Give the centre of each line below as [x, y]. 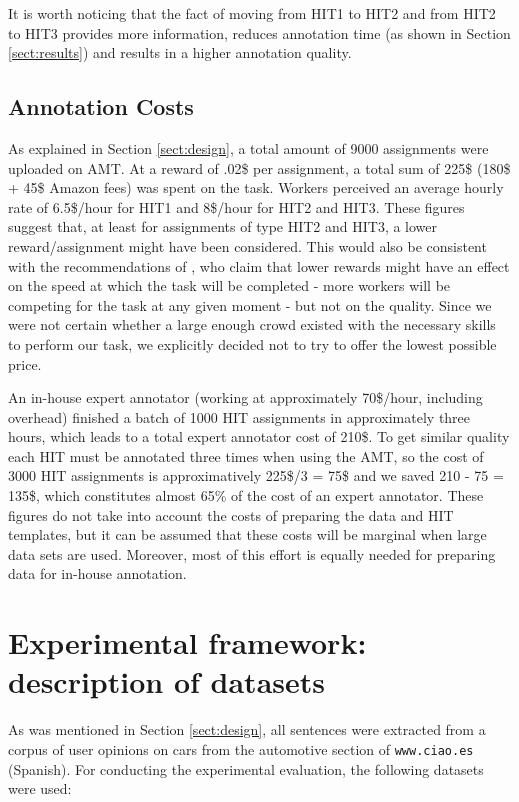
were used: [40, 788]
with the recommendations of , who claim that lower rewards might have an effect [259, 265]
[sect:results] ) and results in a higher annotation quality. [180, 52]
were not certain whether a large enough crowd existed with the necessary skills [252, 324]
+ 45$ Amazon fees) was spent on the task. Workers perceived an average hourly [256, 187]
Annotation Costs [101, 106]
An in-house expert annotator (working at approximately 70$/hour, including [245, 397]
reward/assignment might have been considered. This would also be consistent [247, 245]
